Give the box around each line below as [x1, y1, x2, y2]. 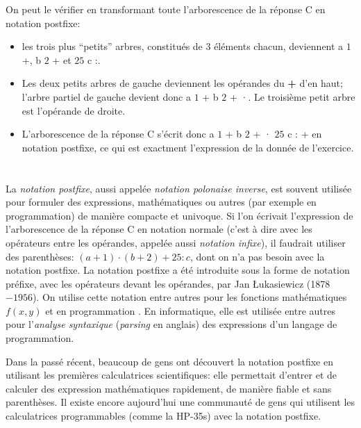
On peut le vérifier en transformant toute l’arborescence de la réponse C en [6, 2, 326, 16]
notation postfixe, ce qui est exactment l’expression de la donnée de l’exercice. [22, 140, 354, 154]
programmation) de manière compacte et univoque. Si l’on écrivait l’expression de [6, 208, 353, 222]
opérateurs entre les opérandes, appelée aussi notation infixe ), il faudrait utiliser [6, 235, 346, 249]
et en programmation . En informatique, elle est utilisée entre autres [45, 303, 336, 318]
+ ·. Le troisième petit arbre [229, 89, 355, 104]
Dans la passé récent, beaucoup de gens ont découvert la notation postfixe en [6, 354, 333, 368]
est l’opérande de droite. [22, 103, 126, 117]
